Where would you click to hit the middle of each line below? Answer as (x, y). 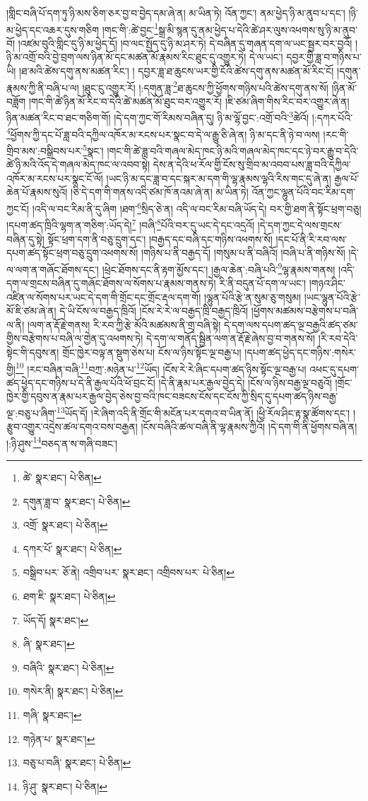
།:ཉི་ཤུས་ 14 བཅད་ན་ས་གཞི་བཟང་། (62, 442)
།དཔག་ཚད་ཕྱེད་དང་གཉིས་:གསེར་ (301, 352)
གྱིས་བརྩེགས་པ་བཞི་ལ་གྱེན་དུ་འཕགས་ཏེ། (75, 338)
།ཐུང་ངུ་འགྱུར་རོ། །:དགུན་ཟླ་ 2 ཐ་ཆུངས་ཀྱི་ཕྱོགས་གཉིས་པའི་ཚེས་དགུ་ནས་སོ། (205, 86)
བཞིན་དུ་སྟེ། (25, 239)
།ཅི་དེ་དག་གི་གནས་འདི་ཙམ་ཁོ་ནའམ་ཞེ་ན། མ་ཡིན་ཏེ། (160, 192)
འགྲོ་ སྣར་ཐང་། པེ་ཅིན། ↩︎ (65, 525)
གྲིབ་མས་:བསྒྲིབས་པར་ (45, 150)
